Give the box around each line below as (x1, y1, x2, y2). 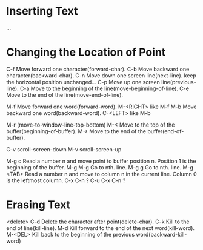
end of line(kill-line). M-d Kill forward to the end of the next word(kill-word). (6, 224, 195, 231)
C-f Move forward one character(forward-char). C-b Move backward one (6, 65, 190, 73)
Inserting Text (6, 4, 78, 18)
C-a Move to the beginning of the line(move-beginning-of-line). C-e (20, 85, 190, 92)
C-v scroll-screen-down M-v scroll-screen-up (6, 145, 122, 153)
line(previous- (161, 78, 196, 85)
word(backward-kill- (136, 231, 187, 238)
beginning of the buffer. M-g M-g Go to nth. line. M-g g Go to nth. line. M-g (6, 163, 194, 171)
